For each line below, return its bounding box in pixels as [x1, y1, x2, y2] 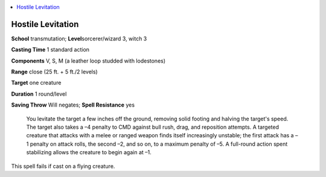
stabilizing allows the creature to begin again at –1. [26, 149, 152, 156]
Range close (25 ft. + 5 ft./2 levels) [11, 68, 98, 75]
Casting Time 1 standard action [11, 46, 90, 54]
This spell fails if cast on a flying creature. [11, 163, 115, 170]
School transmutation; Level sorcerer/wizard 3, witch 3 [11, 35, 147, 42]
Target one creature [11, 79, 62, 87]
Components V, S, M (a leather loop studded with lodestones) [11, 57, 166, 64]
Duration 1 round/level [11, 90, 67, 98]
